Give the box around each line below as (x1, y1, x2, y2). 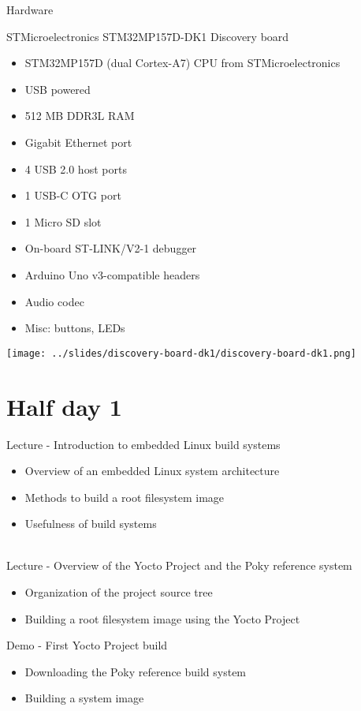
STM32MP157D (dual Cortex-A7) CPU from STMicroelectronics (24, 54, 341, 71)
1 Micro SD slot (24, 213, 102, 230)
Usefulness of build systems (24, 515, 157, 532)
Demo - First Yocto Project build (6, 637, 168, 653)
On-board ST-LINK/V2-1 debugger (24, 240, 197, 256)
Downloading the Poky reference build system (24, 663, 247, 679)
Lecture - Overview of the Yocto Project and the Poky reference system (6, 557, 352, 574)
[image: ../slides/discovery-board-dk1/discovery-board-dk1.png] (6, 347, 356, 359)
